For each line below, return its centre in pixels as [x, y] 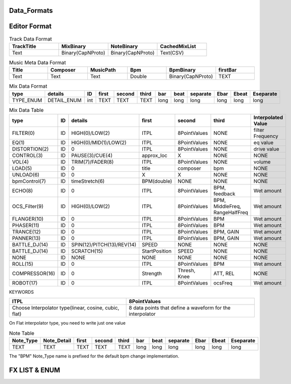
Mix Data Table [26, 110]
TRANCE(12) [26, 232]
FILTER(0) [23, 133]
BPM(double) [157, 181]
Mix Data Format [28, 86]
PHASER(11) [26, 226]
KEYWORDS [21, 292]
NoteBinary [124, 46]
